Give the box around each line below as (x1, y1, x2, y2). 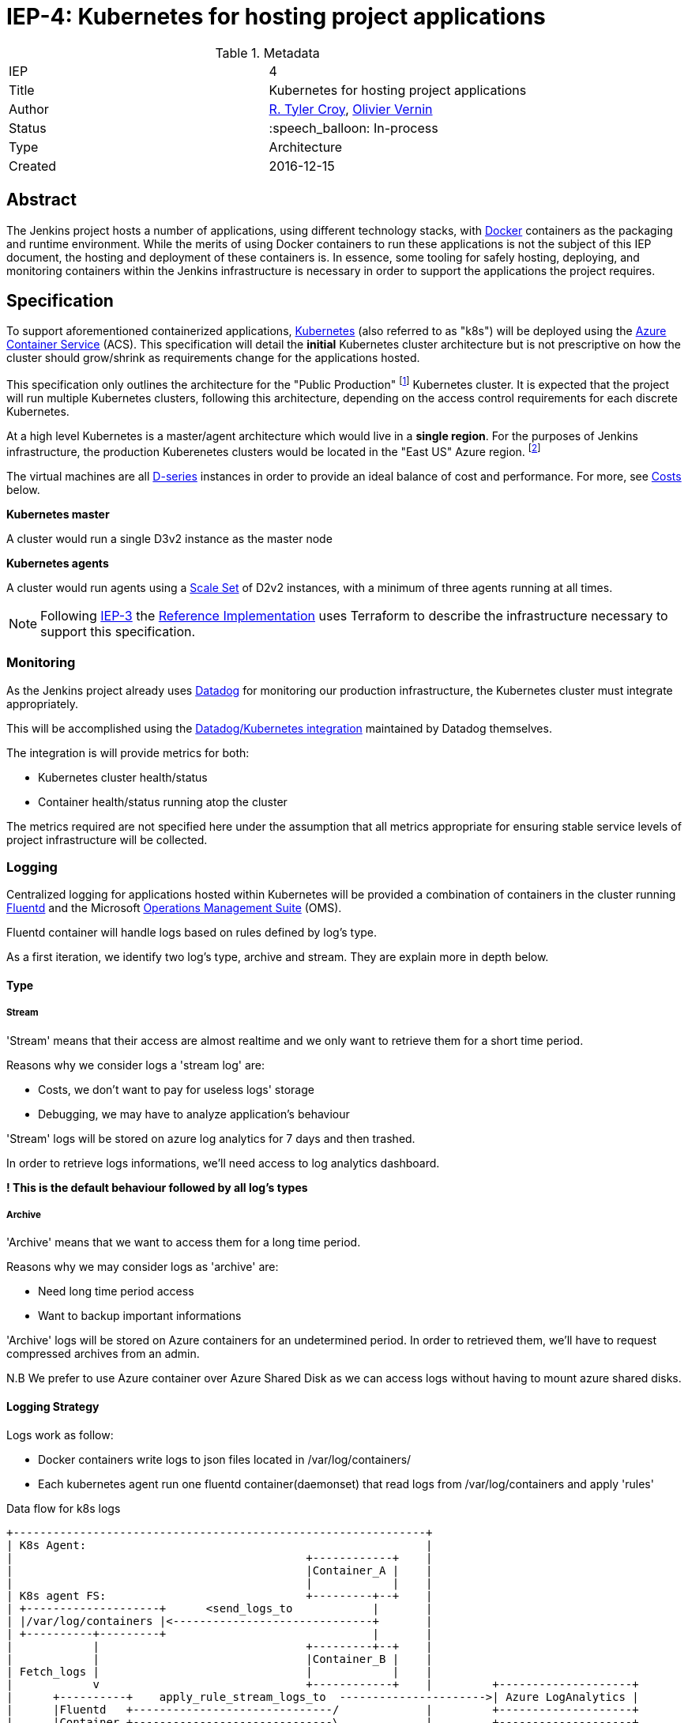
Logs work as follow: (6, 1427, 114, 1442)
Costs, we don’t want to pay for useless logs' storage (38, 1082, 314, 1096)
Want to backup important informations (38, 1309, 242, 1323)
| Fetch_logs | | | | (6, 1665, 433, 1678)
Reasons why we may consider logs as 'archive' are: (6, 1260, 279, 1274)
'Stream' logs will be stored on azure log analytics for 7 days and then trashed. (6, 1131, 415, 1145)
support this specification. (40, 623, 196, 639)
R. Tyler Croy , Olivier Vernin (269, 100, 433, 117)
